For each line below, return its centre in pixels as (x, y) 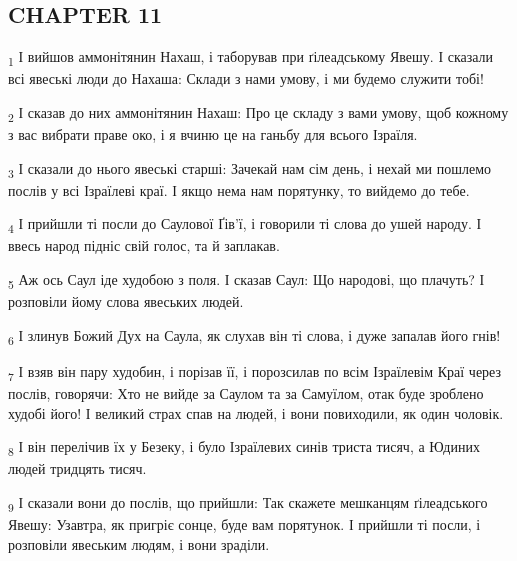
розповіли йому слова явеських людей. (126, 301)
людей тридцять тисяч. (77, 468)
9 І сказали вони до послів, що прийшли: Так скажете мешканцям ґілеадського (248, 503)
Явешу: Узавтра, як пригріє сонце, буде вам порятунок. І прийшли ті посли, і (244, 524)
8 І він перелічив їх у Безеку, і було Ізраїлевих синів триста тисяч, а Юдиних (244, 448)
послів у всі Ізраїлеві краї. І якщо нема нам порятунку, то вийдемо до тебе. (239, 189)
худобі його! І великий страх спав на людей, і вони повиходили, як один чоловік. (256, 412)
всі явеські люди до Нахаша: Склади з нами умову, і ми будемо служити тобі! (246, 78)
